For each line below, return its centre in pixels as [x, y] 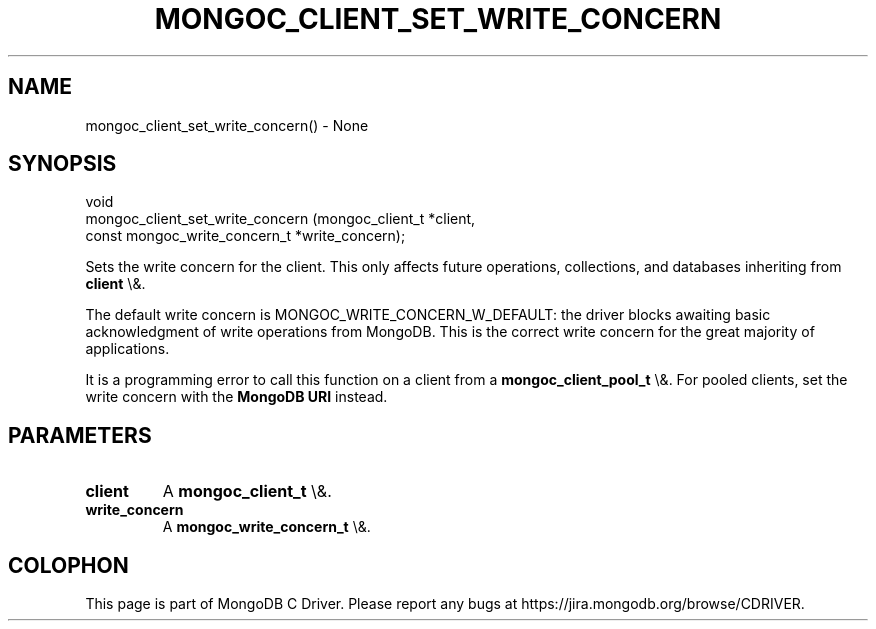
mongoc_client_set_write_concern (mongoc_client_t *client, [280, 219]
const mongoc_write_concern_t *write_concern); [245, 236]
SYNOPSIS [62, 164]
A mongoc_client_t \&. [247, 491]
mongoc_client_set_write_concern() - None [227, 125]
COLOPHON [68, 565]
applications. [127, 349]
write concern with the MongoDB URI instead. [236, 397]
